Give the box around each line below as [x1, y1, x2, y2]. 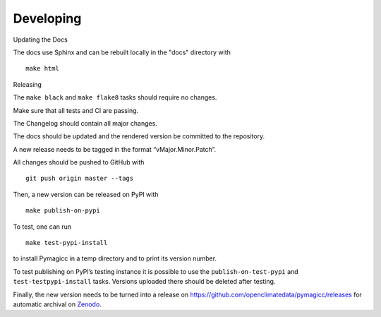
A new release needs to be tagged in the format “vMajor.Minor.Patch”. [13, 145, 217, 153]
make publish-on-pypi [25, 207, 100, 215]
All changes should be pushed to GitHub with [13, 158, 145, 167]
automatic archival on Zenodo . [13, 300, 102, 309]
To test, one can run [13, 222, 72, 231]
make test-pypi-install [25, 239, 108, 247]
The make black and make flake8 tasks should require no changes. [13, 93, 217, 102]
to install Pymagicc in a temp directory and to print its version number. [13, 254, 217, 263]
